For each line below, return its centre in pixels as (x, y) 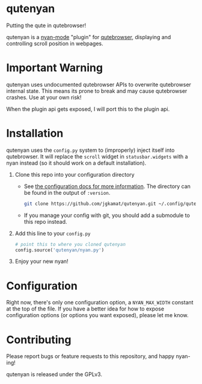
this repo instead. (45, 221)
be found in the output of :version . (67, 192)
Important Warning (55, 68)
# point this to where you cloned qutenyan (70, 244)
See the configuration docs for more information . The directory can (107, 186)
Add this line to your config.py (53, 233)
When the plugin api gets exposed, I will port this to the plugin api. (88, 109)
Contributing (39, 340)
